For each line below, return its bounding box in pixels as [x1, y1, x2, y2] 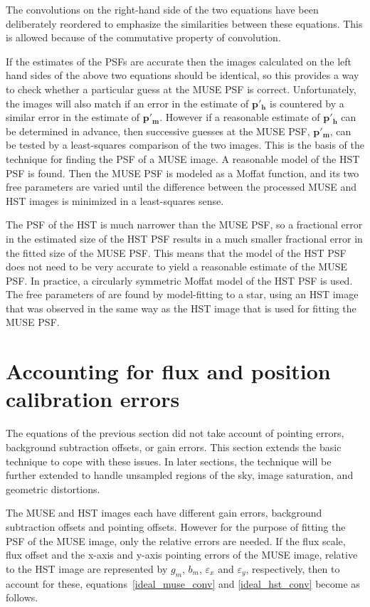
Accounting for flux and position [6, 357, 331, 386]
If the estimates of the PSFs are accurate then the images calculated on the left [6, 53, 352, 68]
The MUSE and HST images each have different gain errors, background [6, 505, 322, 520]
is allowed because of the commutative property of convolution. [6, 30, 281, 45]
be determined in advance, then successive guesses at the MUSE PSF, [6, 123, 310, 138]
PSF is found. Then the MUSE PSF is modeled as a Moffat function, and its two [6, 165, 359, 180]
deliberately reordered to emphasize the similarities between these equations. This [6, 16, 363, 31]
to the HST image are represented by [6, 561, 168, 576]
